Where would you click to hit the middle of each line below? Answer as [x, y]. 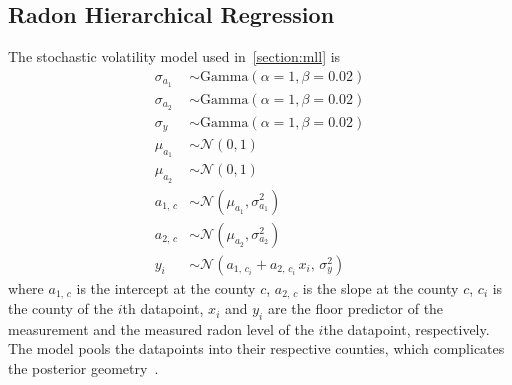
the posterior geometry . [83, 368]
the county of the [60, 308]
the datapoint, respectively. [406, 328]
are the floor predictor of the [355, 308]
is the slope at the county [380, 287]
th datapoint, [163, 308]
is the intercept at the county [166, 287]
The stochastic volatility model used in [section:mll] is [174, 56]
